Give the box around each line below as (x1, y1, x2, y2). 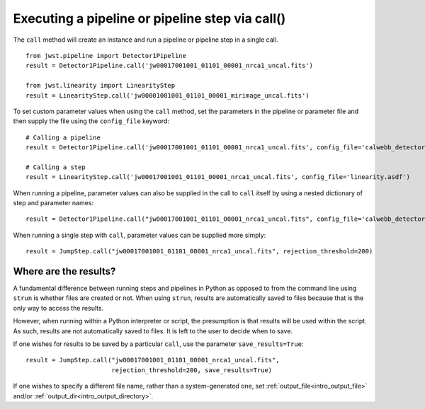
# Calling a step (25, 163, 86, 171)
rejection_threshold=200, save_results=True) (110, 366, 273, 374)
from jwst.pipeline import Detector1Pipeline (25, 52, 187, 59)
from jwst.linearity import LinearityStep (25, 81, 176, 90)
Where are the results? (13, 265, 116, 277)
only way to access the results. (13, 304, 104, 312)
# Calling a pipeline (25, 133, 101, 142)
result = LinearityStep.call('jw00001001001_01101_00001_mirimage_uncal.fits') (25, 91, 310, 99)
